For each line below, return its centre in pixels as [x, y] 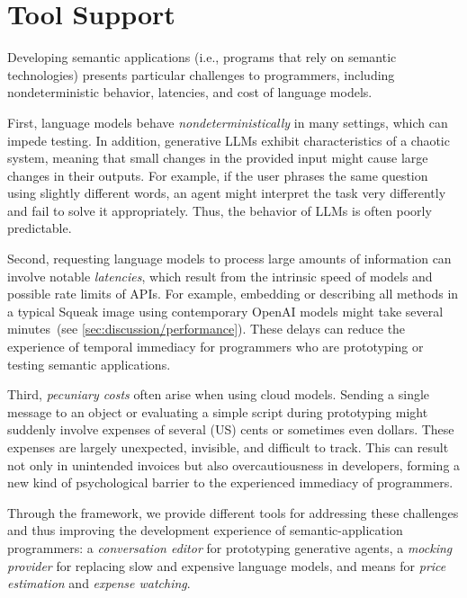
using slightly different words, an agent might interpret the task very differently [227, 193]
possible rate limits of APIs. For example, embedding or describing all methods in [233, 294]
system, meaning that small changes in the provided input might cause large [218, 158]
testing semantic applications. [89, 364]
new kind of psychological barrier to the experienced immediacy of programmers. [230, 482]
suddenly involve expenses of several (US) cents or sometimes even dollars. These [231, 429]
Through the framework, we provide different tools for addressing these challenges [233, 512]
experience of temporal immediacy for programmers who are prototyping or [216, 347]
